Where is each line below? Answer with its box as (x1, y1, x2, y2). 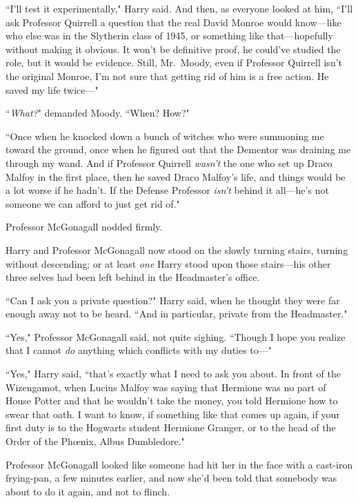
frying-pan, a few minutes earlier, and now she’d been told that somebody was (6, 471, 337, 485)
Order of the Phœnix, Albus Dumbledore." (6, 434, 185, 448)
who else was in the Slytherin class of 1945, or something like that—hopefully (6, 28, 333, 43)
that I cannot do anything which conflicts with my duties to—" (6, 343, 272, 357)
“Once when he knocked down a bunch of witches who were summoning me (6, 128, 324, 143)
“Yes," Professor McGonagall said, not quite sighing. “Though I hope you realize (6, 329, 346, 344)
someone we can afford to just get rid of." (6, 196, 180, 210)
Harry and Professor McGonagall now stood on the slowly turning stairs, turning (6, 242, 348, 257)
